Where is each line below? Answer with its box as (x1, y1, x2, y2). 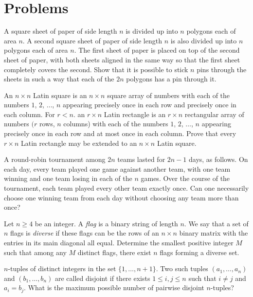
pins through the (197, 64, 247, 74)
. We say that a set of (184, 218, 249, 228)
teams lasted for (117, 154, 165, 164)
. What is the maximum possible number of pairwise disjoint (24, 282, 204, 293)
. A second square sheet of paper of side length (22, 35, 162, 45)
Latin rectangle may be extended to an (20, 138, 137, 148)
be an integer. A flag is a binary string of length (35, 218, 178, 228)
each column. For (4, 109, 55, 119)
